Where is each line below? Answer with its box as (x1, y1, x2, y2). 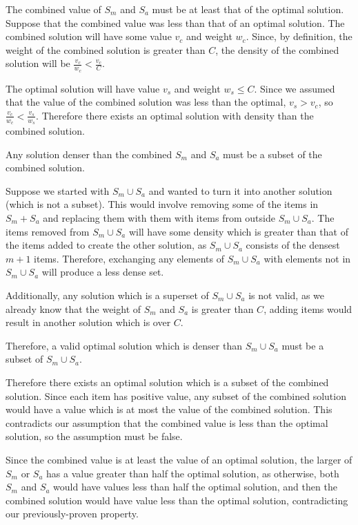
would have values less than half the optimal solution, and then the (53, 479, 337, 494)
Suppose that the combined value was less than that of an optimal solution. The (6, 15, 345, 30)
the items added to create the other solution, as (6, 238, 207, 252)
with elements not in (263, 251, 351, 265)
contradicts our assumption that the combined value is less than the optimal (6, 415, 328, 430)
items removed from (6, 224, 90, 238)
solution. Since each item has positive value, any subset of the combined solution (6, 388, 346, 403)
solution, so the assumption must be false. (6, 429, 183, 443)
